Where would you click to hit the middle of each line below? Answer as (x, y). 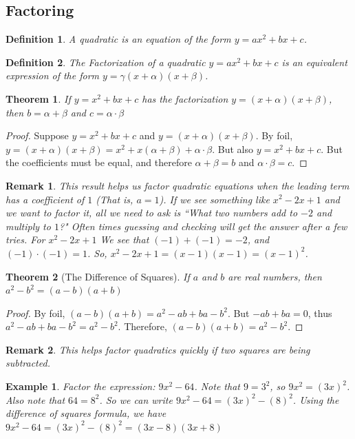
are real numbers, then (275, 276)
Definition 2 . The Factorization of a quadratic (106, 62)
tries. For (25, 239)
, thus (320, 313)
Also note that (35, 399)
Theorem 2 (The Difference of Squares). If (98, 276)
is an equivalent (314, 62)
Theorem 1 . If (38, 98)
